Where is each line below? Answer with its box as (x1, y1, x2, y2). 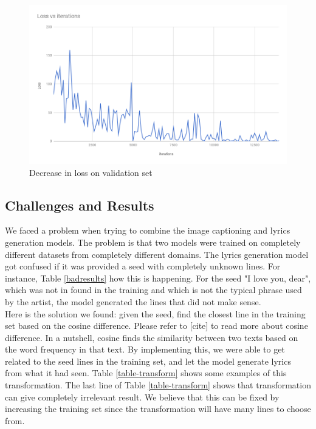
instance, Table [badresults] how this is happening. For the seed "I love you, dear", (5, 271, 311, 284)
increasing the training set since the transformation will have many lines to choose (5, 402, 311, 415)
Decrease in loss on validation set (29, 166, 153, 178)
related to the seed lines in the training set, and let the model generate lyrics (5, 354, 291, 367)
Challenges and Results (5, 195, 154, 214)
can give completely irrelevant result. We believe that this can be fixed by (5, 390, 280, 403)
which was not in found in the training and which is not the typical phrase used (5, 283, 302, 296)
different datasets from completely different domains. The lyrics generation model (5, 248, 309, 260)
